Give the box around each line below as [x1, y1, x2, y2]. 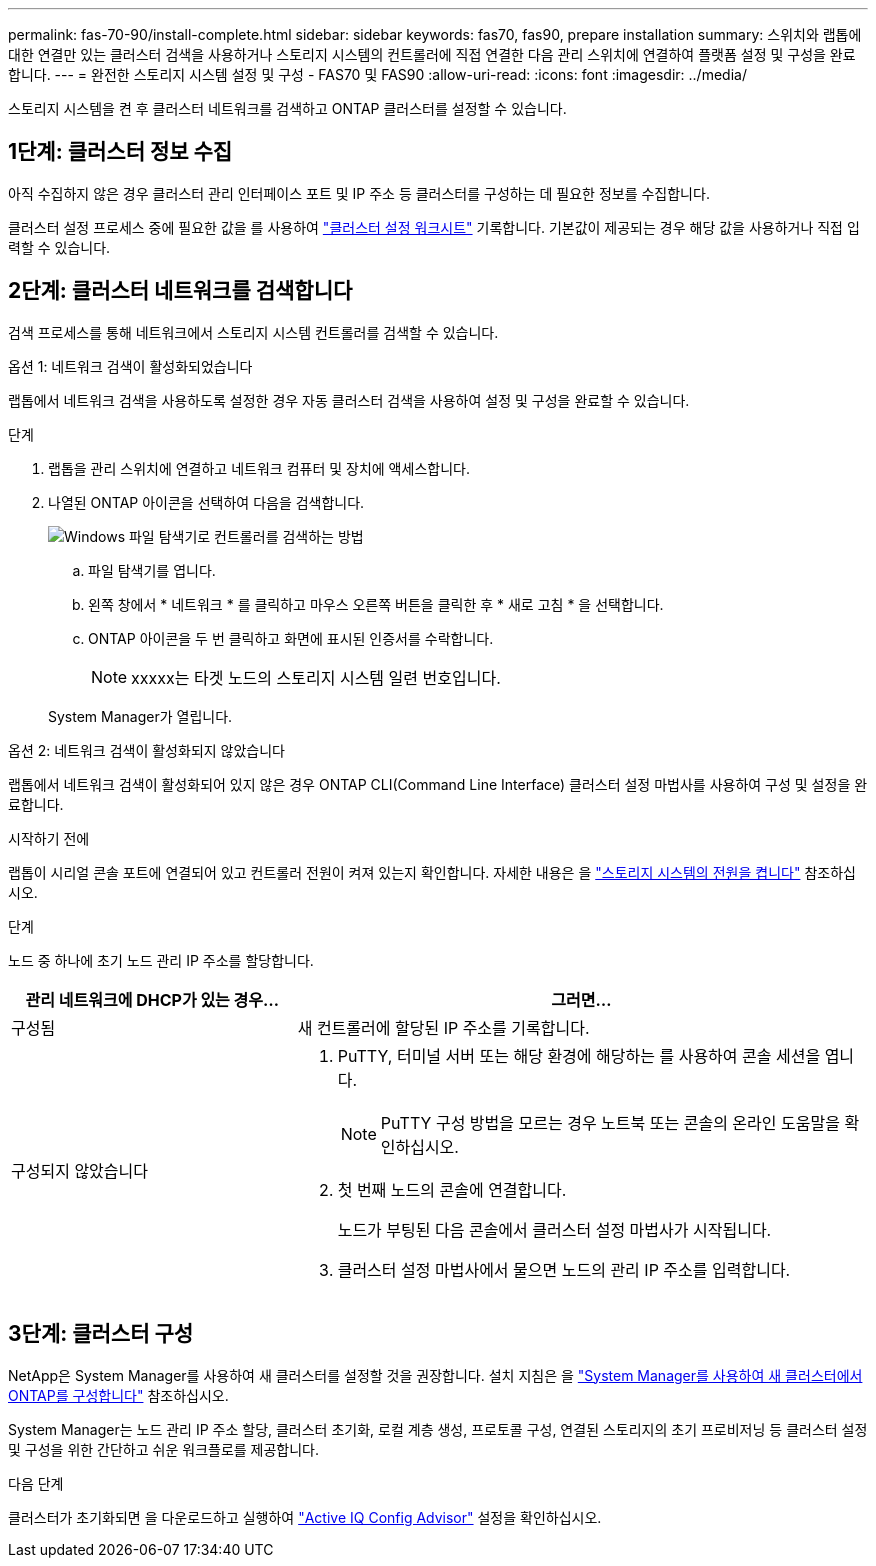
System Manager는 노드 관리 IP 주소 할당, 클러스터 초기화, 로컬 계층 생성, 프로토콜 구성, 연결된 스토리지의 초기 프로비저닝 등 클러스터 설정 [8, 1420, 868, 1438]
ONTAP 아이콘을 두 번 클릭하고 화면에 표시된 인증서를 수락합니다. [88, 629, 494, 647]
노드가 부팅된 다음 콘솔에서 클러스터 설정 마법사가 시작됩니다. [337, 1219, 772, 1240]
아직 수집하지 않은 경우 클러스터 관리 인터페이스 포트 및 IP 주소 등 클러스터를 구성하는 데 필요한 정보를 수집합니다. [8, 184, 710, 202]
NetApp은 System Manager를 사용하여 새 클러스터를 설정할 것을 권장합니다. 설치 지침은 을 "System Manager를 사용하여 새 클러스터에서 [8, 1366, 863, 1384]
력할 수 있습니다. [8, 238, 111, 256]
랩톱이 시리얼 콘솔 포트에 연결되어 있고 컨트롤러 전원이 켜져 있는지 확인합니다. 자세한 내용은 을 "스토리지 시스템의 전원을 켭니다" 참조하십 [8, 863, 856, 881]
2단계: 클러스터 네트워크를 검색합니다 [8, 278, 353, 304]
